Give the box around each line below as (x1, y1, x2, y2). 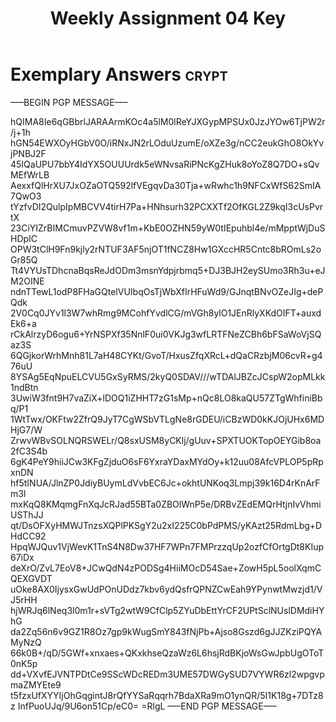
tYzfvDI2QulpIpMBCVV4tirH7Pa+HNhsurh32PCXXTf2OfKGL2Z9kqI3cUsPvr (10, 200, 324, 212)
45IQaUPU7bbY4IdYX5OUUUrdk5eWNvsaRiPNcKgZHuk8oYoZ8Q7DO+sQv (10, 158, 320, 170)
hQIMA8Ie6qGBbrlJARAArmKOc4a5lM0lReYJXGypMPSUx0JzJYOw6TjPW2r (10, 115, 326, 127)
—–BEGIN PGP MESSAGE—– (10, 96, 128, 108)
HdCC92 (10, 530, 47, 542)
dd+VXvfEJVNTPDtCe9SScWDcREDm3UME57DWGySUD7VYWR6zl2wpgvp (10, 668, 325, 680)
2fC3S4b (10, 445, 48, 457)
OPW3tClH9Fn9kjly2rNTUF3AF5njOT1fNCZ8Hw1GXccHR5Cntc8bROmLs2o (10, 243, 322, 255)
